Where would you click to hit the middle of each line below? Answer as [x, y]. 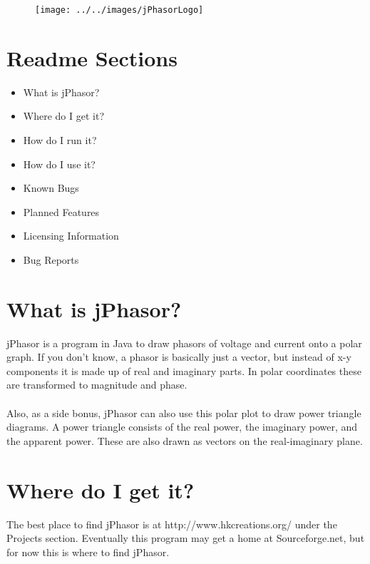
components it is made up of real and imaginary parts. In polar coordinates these [184, 370]
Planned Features [61, 211]
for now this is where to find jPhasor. [88, 552]
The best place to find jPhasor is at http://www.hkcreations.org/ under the [172, 524]
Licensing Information [71, 236]
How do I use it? [59, 164]
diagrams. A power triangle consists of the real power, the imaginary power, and [182, 427]
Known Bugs [51, 188]
